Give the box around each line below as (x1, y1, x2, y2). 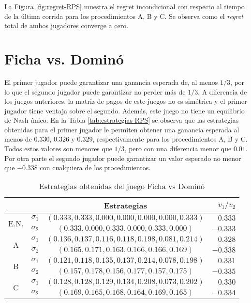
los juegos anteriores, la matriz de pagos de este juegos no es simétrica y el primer (4, 96, 247, 106)
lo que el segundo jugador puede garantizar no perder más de (4, 86, 186, 96)
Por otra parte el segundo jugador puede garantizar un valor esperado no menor (4, 153, 241, 163)
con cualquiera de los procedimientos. (40, 162, 151, 173)
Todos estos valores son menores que (4, 144, 112, 154)
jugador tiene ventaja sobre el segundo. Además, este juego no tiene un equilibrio (4, 105, 245, 115)
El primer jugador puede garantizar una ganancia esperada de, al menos (4, 77, 218, 87)
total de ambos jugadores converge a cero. (4, 20, 129, 31)
